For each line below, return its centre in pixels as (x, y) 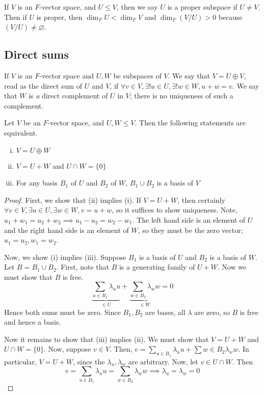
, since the (89, 361)
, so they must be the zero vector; (190, 230)
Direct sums (37, 54)
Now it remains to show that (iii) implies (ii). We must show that (107, 339)
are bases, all (165, 312)
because (230, 17)
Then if (16, 17)
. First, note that (83, 267)
